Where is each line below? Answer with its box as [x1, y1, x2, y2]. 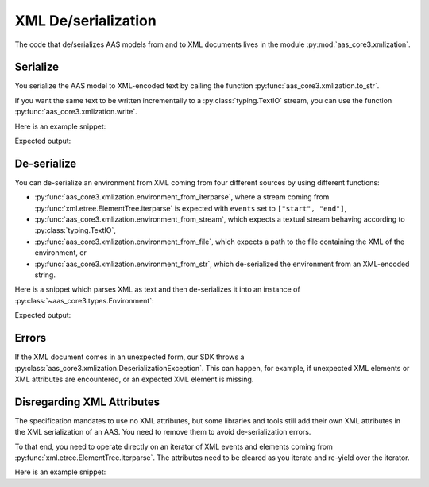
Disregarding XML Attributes [14, 395, 160, 408]
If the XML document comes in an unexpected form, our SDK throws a [14, 352, 245, 361]
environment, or [34, 248, 87, 257]
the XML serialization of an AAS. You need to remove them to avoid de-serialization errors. [14, 427, 311, 437]
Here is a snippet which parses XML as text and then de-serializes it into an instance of [14, 284, 301, 294]
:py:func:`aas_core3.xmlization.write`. [14, 107, 138, 117]
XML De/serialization [14, 12, 157, 29]
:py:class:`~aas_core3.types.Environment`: [14, 296, 154, 305]
